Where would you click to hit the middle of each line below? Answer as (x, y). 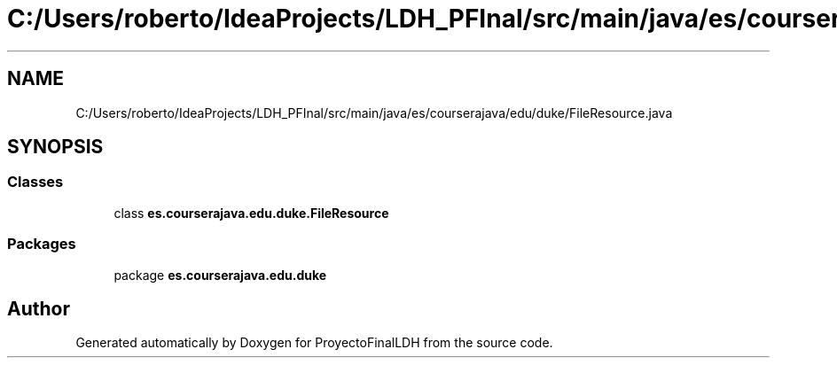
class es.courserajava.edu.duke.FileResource (251, 213)
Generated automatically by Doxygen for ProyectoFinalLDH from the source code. (314, 343)
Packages (42, 244)
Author (39, 308)
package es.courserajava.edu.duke (220, 275)
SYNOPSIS (55, 147)
